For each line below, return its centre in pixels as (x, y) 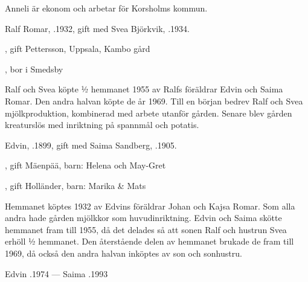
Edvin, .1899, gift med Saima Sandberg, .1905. (91, 145)
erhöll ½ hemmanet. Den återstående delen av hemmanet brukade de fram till (149, 241)
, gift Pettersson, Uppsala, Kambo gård (78, 49)
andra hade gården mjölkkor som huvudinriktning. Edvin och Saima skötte (143, 218)
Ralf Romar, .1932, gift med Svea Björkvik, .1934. (97, 28)
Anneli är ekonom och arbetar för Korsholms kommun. (106, 8)
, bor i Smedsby (34, 69)
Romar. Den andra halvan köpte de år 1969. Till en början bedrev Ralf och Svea (154, 101)
